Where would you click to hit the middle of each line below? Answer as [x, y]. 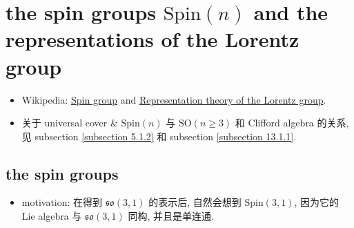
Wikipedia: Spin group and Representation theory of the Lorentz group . [174, 99]
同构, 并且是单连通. [171, 216]
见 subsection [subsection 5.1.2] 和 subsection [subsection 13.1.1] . [159, 136]
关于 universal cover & [70, 123]
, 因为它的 [316, 202]
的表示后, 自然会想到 [195, 202]
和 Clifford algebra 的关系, [292, 123]
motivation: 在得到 [62, 202]
